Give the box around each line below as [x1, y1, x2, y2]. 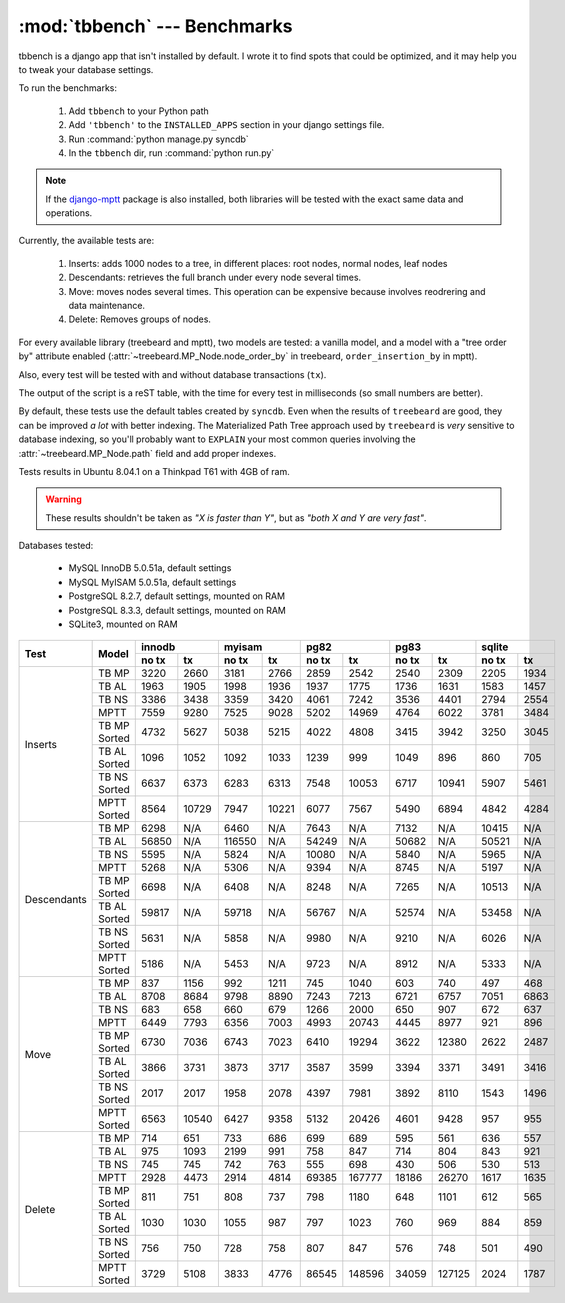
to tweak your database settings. [18, 63, 154, 75]
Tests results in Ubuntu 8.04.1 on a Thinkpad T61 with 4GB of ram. [18, 465, 290, 477]
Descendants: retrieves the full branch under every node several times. [68, 271, 362, 284]
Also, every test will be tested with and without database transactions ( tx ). [18, 368, 327, 380]
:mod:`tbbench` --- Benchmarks [18, 15, 293, 37]
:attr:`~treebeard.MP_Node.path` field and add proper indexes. [18, 447, 277, 459]
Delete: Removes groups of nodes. [68, 313, 212, 325]
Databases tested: [18, 540, 94, 552]
